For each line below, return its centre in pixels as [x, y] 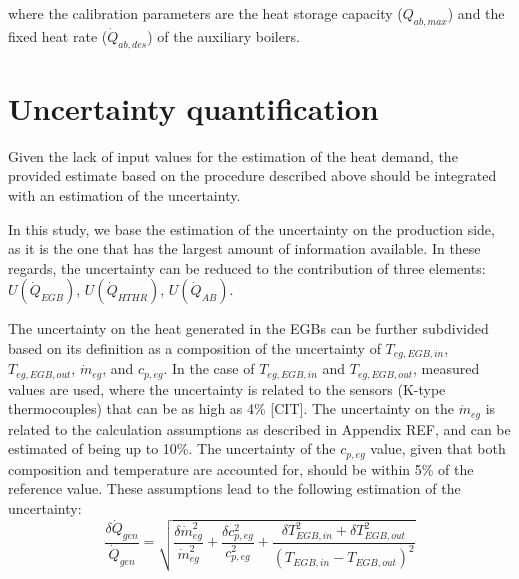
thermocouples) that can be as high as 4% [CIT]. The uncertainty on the [231, 408]
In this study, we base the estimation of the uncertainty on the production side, [251, 228]
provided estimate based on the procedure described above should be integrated [252, 175]
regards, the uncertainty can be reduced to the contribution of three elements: [247, 267]
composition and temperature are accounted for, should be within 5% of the [241, 468]
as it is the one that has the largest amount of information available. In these [244, 248]
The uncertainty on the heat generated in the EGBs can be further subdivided [248, 328]
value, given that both [438, 448]
